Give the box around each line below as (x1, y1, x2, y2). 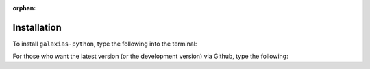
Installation (12, 21, 62, 33)
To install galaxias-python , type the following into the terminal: (12, 40, 197, 48)
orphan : (12, 4, 36, 12)
